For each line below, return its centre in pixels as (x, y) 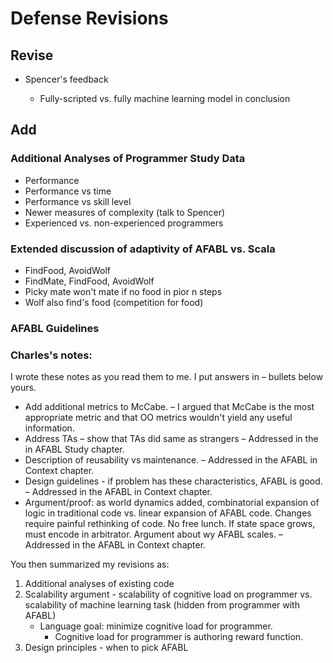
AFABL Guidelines (55, 328)
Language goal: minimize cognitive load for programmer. (156, 626)
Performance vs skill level (78, 201)
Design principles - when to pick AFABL (106, 648)
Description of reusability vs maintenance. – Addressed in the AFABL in (171, 460)
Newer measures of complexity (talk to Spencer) (125, 212)
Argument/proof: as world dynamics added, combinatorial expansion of (172, 503)
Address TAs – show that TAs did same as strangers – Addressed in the (171, 439)
